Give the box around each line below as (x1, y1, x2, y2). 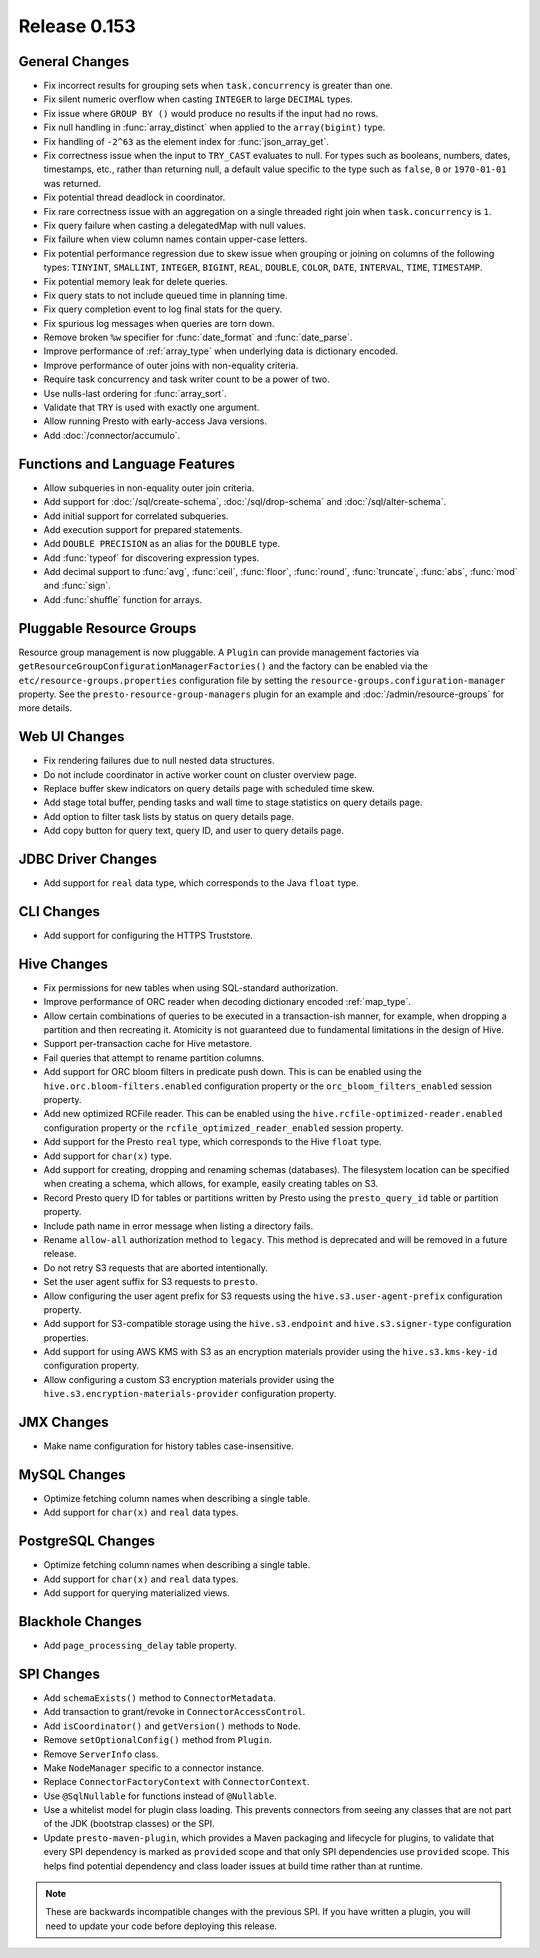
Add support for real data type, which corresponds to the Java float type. (43, 877, 359, 889)
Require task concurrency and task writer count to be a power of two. (43, 373, 330, 385)
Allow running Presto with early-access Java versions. (43, 415, 267, 427)
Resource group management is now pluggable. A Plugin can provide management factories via (18, 646, 420, 658)
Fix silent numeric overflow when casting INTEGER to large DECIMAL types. (43, 93, 354, 105)
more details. (18, 702, 73, 714)
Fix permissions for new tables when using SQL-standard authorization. (43, 981, 339, 994)
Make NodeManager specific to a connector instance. (43, 1761, 265, 1774)
